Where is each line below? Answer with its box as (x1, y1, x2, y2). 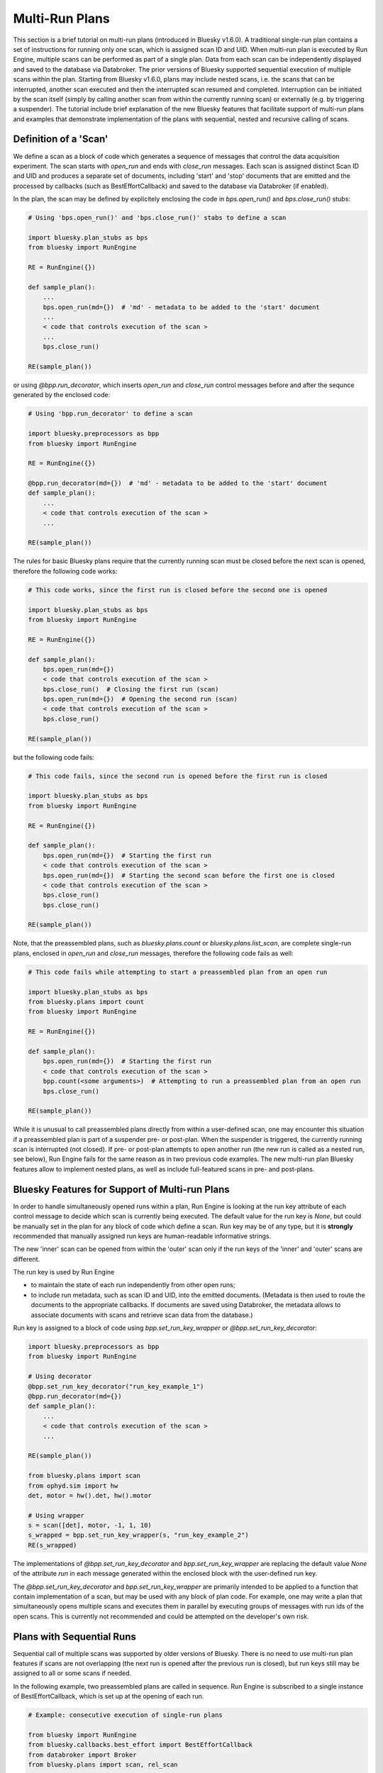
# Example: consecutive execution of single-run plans (28, 1711, 223, 1719)
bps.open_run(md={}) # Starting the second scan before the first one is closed (43, 871, 335, 879)
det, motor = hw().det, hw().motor (28, 1491, 152, 1499)
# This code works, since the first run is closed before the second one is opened (28, 586, 328, 594)
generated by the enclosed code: (13, 391, 110, 399)
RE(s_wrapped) (28, 1541, 77, 1549)
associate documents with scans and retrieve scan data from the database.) (30, 1311, 253, 1319)
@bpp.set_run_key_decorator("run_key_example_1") (28, 1382, 204, 1390)
